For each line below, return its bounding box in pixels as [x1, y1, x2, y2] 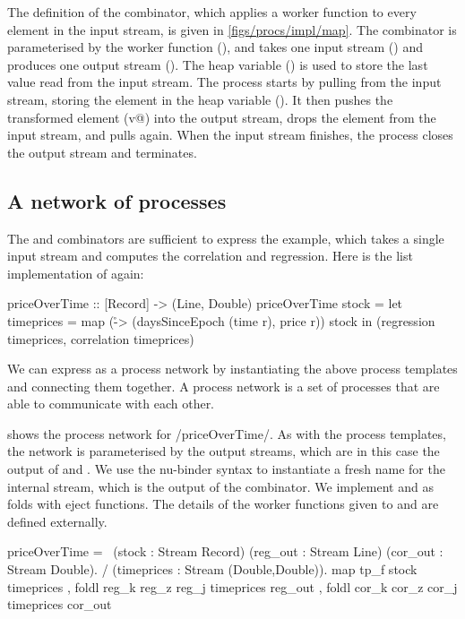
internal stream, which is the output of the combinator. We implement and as [7, 477, 434, 495]
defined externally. [7, 512, 108, 530]
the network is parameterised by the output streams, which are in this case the [7, 442, 440, 460]
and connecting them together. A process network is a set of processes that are [7, 376, 440, 395]
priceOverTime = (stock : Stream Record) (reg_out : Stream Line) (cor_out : [7, 542, 443, 561]
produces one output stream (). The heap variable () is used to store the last [7, 55, 428, 73]
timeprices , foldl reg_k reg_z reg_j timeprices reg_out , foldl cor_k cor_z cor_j [7, 577, 458, 596]
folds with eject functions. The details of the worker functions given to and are [7, 494, 439, 513]
